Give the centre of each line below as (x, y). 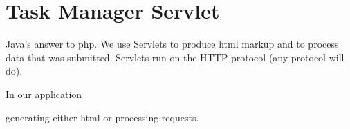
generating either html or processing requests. (102, 117)
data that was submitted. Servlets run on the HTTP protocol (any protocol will (175, 57)
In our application (44, 93)
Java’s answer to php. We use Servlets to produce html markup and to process (172, 44)
